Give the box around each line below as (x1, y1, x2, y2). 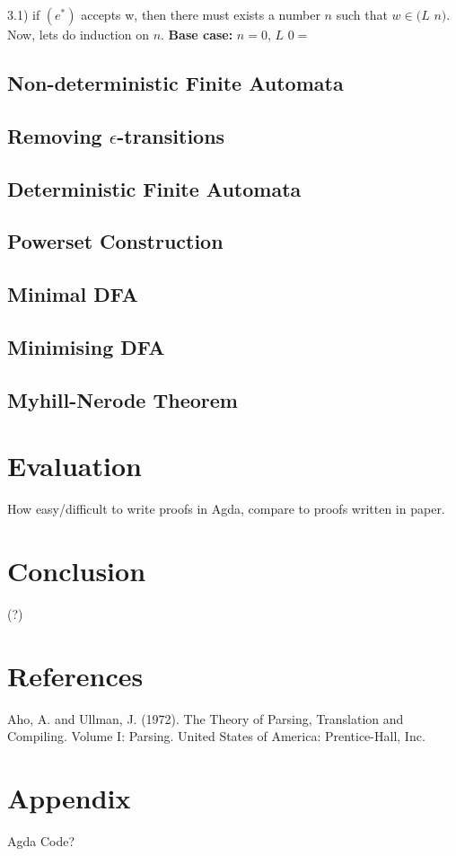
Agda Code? (7, 831, 75, 850)
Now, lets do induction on (7, 25, 149, 43)
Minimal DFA (7, 280, 138, 308)
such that (336, 5, 388, 23)
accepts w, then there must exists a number (81, 5, 320, 23)
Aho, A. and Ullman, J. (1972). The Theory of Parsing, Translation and (7, 709, 404, 728)
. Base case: (161, 25, 233, 43)
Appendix (7, 780, 131, 816)
